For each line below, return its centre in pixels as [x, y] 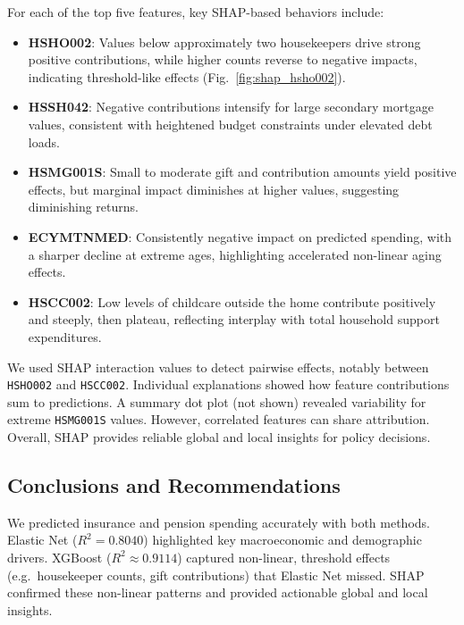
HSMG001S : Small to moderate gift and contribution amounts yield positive [242, 172]
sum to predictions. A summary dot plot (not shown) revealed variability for [217, 401]
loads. [44, 142]
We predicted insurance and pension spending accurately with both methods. [219, 522]
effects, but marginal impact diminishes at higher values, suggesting [214, 189]
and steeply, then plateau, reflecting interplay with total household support [234, 319]
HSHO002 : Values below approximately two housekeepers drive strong [224, 42]
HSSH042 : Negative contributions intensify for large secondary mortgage [231, 107]
